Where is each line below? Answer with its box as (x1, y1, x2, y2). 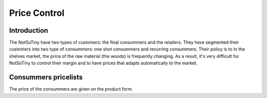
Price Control (9, 7, 65, 18)
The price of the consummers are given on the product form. (9, 86, 133, 92)
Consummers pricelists (9, 73, 83, 82)
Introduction (9, 26, 48, 35)
